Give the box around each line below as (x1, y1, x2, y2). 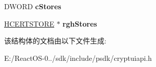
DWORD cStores (4, 1, 61, 11)
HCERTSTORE (4, 18, 55, 29)
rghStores (62, 18, 97, 29)
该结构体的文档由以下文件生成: (4, 35, 106, 46)
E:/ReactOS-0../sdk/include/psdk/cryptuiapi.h (4, 52, 152, 63)
